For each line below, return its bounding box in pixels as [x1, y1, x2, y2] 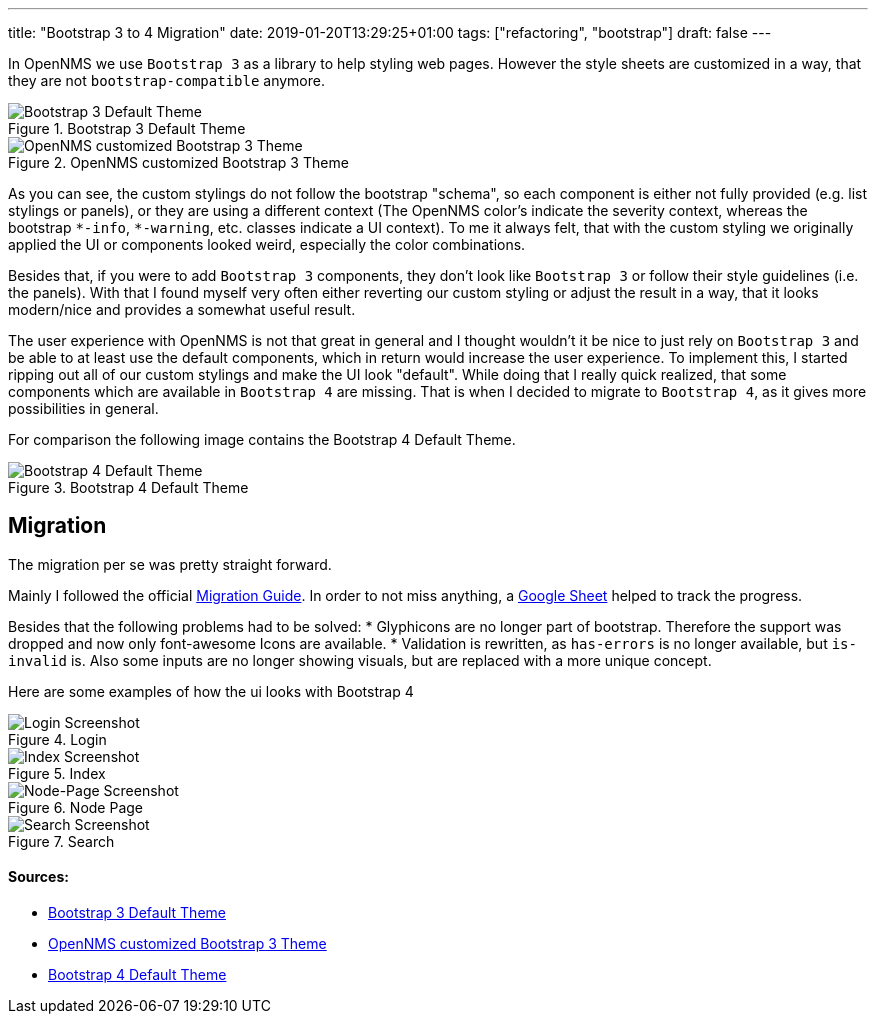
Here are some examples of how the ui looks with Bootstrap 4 [8, 682, 414, 700]
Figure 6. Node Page [8, 798, 144, 816]
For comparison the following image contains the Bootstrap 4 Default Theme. [8, 431, 516, 448]
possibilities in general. [8, 400, 159, 417]
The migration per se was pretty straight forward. [8, 555, 332, 573]
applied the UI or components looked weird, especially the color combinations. [8, 236, 526, 253]
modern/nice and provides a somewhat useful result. [8, 301, 356, 318]
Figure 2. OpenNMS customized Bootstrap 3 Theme [8, 154, 349, 171]
